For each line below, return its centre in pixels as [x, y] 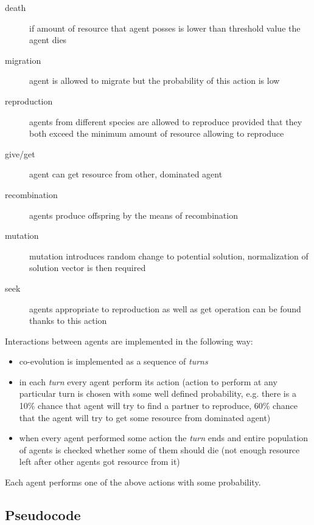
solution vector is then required [88, 268]
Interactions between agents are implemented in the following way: [129, 341]
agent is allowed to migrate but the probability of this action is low [155, 81]
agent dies [48, 40]
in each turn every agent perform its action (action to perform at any [148, 381]
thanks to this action [68, 321]
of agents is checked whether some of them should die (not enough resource [159, 449]
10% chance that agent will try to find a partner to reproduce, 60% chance [158, 406]
